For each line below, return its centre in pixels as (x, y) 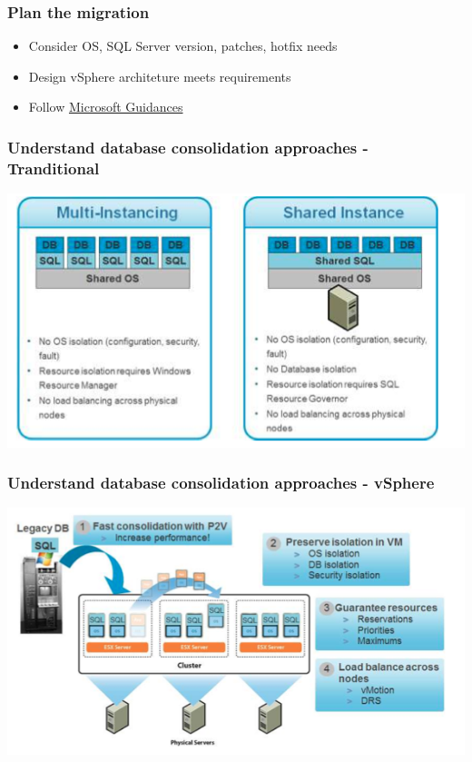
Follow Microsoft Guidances (106, 107)
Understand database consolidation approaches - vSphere (221, 483)
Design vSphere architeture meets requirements (160, 76)
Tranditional (54, 168)
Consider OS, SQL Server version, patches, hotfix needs (183, 46)
